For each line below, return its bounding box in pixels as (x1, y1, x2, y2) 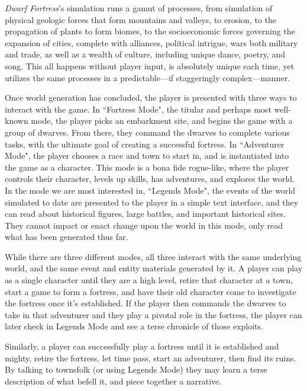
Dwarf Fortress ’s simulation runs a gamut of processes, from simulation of (5, 2, 273, 14)
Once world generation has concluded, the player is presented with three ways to (5, 91, 297, 104)
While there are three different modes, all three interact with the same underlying (5, 250, 302, 262)
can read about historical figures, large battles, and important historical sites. (5, 207, 286, 220)
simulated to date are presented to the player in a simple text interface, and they (5, 195, 299, 208)
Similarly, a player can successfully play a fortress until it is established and (5, 340, 279, 352)
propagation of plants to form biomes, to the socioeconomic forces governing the (5, 25, 295, 37)
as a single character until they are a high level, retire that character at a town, (5, 274, 293, 286)
